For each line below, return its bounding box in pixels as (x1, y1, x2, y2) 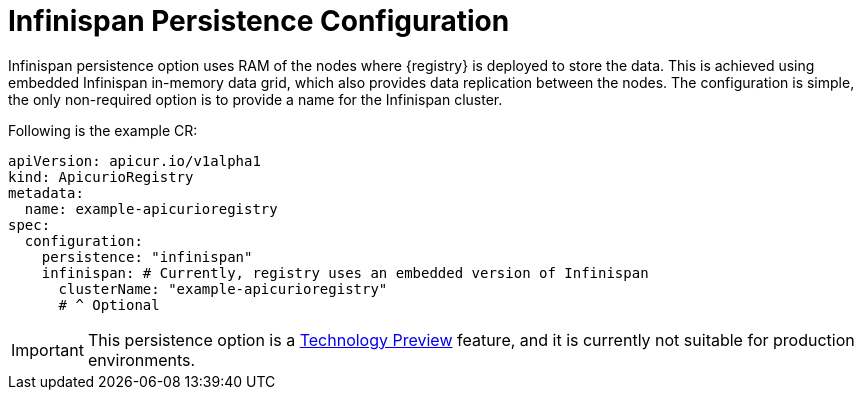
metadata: (8, 184, 84, 201)
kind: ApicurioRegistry (8, 168, 194, 185)
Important (11, 339, 84, 360)
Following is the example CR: (8, 121, 198, 139)
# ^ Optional (58, 296, 160, 313)
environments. (87, 349, 196, 370)
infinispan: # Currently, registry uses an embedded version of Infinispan (41, 264, 649, 281)
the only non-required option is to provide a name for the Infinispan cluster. (8, 90, 503, 108)
